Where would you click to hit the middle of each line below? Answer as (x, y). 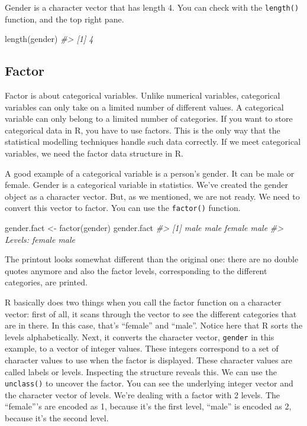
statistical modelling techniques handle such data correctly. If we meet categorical (153, 142)
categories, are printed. (46, 282)
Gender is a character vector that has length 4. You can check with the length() (152, 7)
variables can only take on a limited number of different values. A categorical (144, 107)
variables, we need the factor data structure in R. (94, 153)
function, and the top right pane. (64, 19)
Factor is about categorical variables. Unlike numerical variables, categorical (143, 95)
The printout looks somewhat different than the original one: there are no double (152, 259)
